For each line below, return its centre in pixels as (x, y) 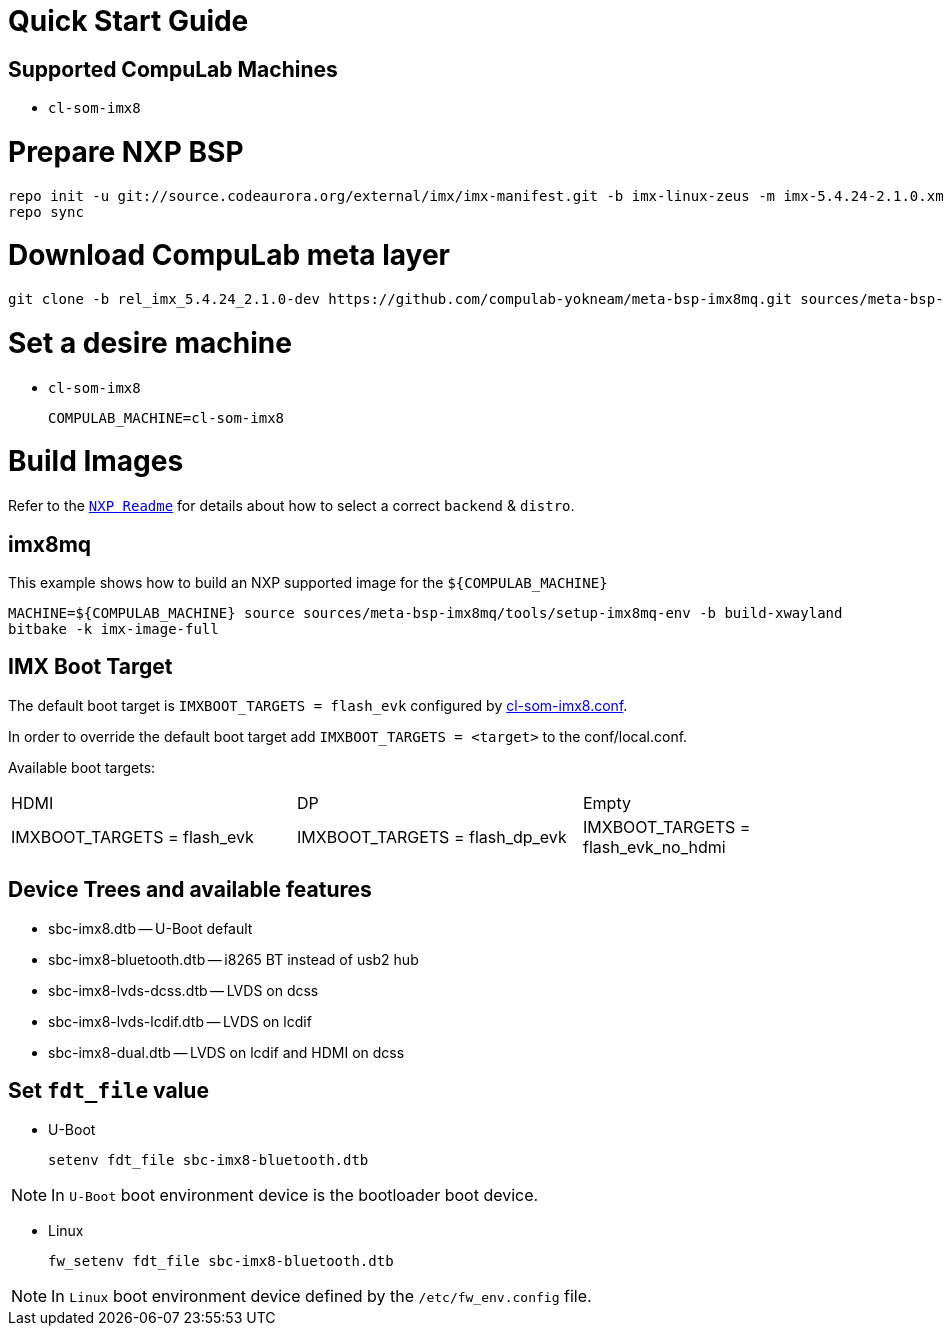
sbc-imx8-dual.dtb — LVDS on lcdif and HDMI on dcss (226, 1052)
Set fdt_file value (108, 1091)
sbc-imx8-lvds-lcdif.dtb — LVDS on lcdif (180, 1021)
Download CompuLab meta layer (229, 255)
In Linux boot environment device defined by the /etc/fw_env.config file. (321, 1295)
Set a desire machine (150, 342)
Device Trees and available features (190, 890)
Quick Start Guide (128, 21)
